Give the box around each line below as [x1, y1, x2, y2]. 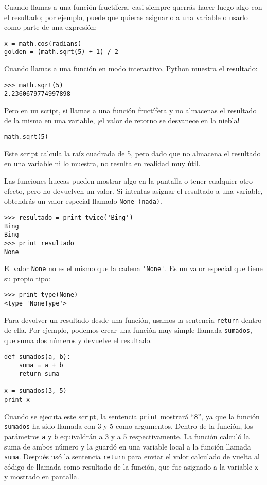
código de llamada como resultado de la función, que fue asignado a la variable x [4, 461, 258, 472]
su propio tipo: [4, 273, 50, 283]
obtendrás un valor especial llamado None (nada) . [4, 195, 162, 206]
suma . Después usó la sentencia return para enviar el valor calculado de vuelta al [4, 451, 260, 462]
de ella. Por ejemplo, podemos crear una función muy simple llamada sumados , [4, 325, 252, 335]
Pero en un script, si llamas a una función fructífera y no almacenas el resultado [4, 105, 257, 115]
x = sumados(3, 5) [4, 387, 67, 395]
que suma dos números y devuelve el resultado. [4, 335, 152, 346]
